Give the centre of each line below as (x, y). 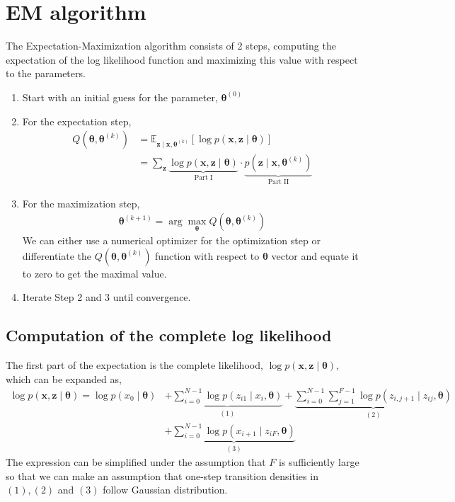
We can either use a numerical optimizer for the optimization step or (171, 240)
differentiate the (57, 255)
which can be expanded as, (64, 378)
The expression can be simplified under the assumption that (136, 462)
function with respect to (207, 255)
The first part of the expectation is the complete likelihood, (134, 365)
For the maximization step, (81, 203)
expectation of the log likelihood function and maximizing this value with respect (182, 59)
